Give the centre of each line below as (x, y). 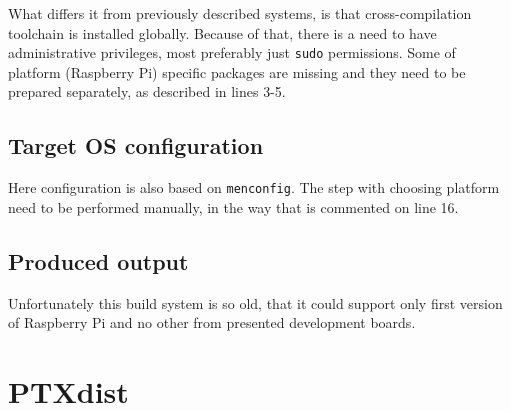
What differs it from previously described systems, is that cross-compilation (240, 13)
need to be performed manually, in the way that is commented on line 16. (233, 206)
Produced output (98, 260)
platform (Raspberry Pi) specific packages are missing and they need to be (237, 71)
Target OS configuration (136, 145)
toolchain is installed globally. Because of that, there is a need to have (222, 32)
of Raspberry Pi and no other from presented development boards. (212, 322)
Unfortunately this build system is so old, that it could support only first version (255, 302)
